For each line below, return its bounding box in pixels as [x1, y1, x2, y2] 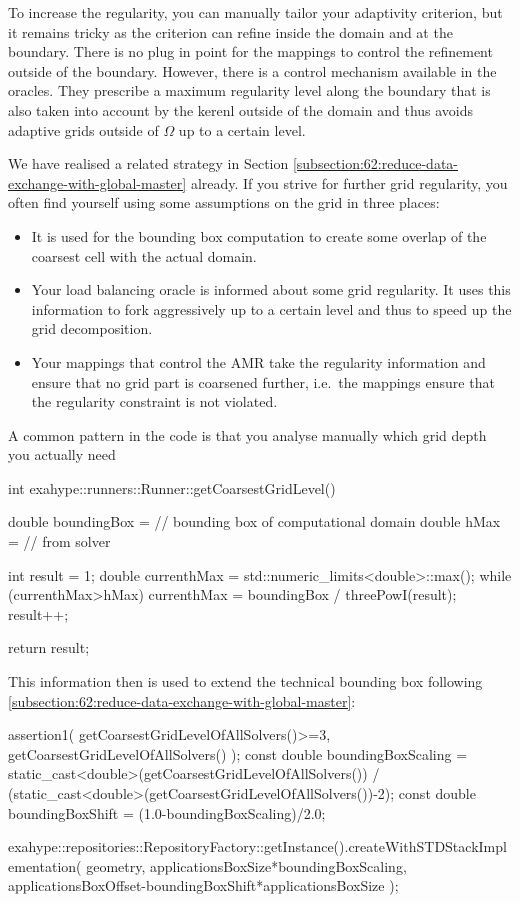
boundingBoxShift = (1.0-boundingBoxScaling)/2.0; [8, 802, 326, 823]
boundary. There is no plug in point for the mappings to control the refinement [8, 41, 493, 62]
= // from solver [8, 531, 111, 552]
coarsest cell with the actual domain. [31, 245, 257, 266]
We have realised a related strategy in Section [8, 153, 289, 174]
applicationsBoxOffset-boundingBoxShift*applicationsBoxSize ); [8, 875, 399, 896]
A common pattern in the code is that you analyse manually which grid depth [8, 424, 487, 445]
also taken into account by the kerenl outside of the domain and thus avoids [8, 99, 474, 120]
